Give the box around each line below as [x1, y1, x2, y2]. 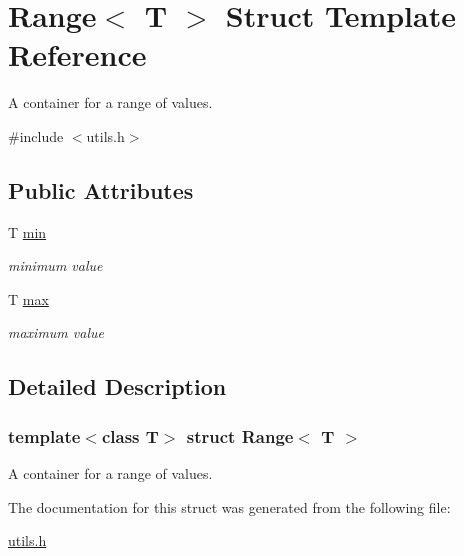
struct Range [186, 423, 294, 448]
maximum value [8, 322, 104, 343]
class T [101, 423, 159, 448]
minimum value [8, 255, 103, 276]
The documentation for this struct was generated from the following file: [8, 496, 451, 517]
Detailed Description [8, 371, 227, 402]
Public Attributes [8, 174, 194, 205]
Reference [8, 34, 147, 75]
